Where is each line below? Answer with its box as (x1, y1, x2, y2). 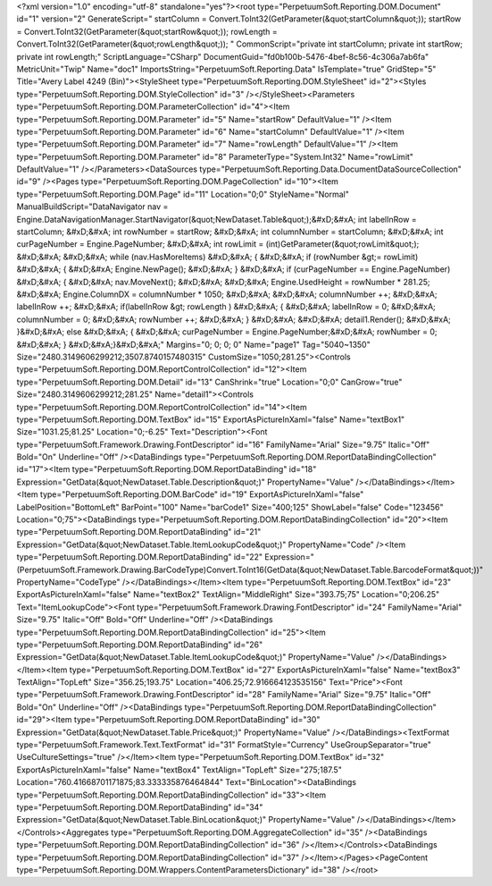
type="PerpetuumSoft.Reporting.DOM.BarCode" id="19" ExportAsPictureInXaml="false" (40, 489, 364, 500)
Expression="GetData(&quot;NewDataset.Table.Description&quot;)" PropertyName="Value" (16, 477, 354, 487)
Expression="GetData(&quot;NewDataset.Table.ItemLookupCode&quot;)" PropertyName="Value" (16, 652, 375, 662)
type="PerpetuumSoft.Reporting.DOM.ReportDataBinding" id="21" (16, 527, 262, 537)
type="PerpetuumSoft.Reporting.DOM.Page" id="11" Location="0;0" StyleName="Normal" (16, 189, 350, 199)
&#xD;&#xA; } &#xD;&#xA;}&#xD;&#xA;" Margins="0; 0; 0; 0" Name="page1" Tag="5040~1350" (16, 339, 371, 350)
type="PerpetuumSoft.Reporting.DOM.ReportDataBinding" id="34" (16, 802, 263, 813)
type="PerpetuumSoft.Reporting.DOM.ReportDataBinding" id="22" (16, 552, 263, 562)
